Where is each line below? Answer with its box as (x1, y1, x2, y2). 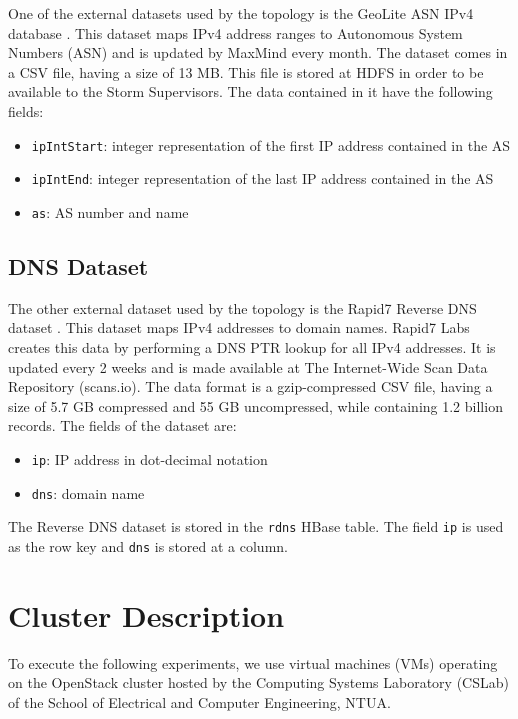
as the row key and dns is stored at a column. (8, 535, 288, 556)
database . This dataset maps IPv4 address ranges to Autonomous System (8, 22, 463, 43)
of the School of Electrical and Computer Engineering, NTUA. (8, 691, 391, 712)
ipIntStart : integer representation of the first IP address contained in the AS (31, 134, 511, 155)
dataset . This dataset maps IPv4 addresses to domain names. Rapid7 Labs (8, 317, 470, 338)
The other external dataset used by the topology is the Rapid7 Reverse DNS (8, 297, 477, 318)
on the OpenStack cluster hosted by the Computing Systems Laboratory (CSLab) (8, 672, 509, 693)
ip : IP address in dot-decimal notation (31, 448, 268, 469)
